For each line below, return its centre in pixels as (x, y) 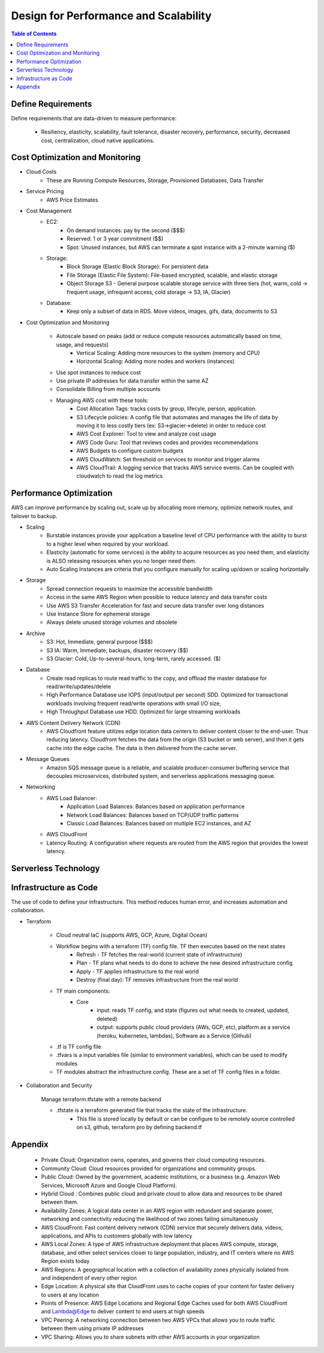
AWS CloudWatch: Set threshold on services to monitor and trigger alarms (168, 459)
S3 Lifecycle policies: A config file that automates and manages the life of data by (177, 417)
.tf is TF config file (79, 1046)
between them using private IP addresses (92, 1328)
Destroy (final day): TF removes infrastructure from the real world (157, 980)
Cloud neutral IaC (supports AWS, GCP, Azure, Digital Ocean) (132, 935)
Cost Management (49, 211)
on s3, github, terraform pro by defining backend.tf (139, 1127)
